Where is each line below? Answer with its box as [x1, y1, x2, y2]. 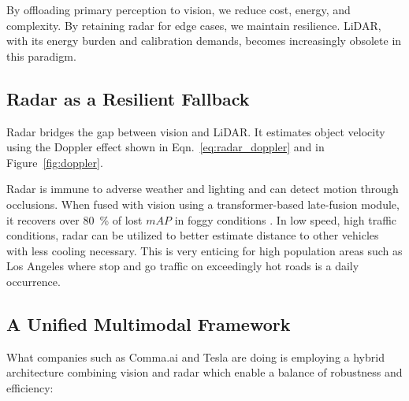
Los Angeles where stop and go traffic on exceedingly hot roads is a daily [6, 258, 359, 274]
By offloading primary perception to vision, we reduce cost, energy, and [6, 2, 351, 17]
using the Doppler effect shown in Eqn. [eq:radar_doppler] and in [6, 139, 325, 155]
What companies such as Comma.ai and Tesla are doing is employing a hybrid [6, 348, 385, 365]
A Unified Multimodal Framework [6, 311, 291, 336]
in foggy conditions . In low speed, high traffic [174, 211, 397, 228]
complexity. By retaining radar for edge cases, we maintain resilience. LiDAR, [6, 17, 381, 33]
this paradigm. [6, 47, 76, 64]
